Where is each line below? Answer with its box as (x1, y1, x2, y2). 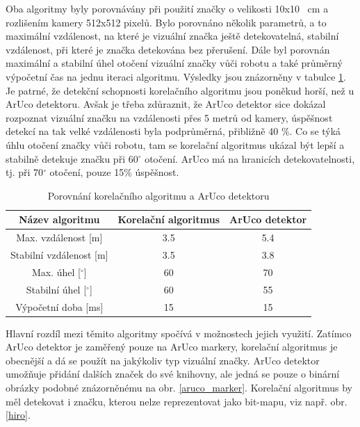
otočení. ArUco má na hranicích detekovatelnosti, (145, 151, 355, 166)
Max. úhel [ (31, 264, 81, 279)
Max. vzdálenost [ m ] (16, 230, 103, 245)
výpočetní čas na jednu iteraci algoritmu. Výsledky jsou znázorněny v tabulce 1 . (6, 69, 346, 83)
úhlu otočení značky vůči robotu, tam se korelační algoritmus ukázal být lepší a (6, 137, 345, 152)
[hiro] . (6, 408, 31, 422)
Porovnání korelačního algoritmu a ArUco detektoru (47, 188, 270, 202)
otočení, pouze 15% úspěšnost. (49, 165, 179, 179)
